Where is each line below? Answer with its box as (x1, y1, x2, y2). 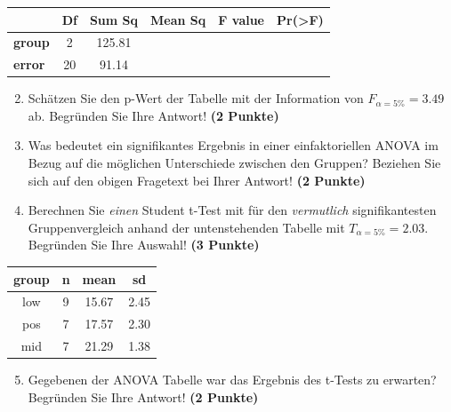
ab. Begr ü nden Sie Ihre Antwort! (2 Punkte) (28, 106, 279, 124)
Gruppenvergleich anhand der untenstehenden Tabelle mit (28, 218, 345, 236)
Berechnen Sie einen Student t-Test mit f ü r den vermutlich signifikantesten (28, 201, 437, 219)
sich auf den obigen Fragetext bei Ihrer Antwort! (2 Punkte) (28, 170, 366, 189)
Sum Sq (89, 10, 139, 28)
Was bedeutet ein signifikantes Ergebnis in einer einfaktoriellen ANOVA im (28, 136, 439, 154)
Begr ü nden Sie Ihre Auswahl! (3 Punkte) (28, 235, 260, 254)
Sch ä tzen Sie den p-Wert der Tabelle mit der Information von (28, 89, 364, 107)
